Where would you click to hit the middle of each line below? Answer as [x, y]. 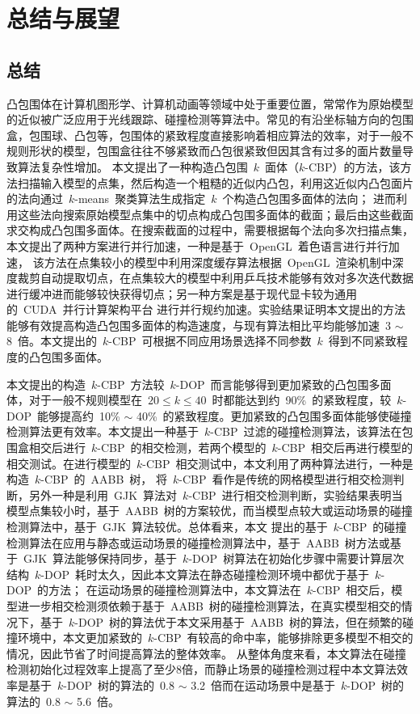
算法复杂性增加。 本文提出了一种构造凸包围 [132, 166]
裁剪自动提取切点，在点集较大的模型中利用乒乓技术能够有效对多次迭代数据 [215, 278]
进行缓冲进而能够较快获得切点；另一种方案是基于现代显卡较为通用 [182, 293]
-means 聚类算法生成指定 [140, 199]
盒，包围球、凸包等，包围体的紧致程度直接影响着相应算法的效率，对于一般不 [210, 135]
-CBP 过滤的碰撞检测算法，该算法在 [306, 431]
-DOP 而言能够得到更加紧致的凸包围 [272, 384]
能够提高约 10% [79, 415]
